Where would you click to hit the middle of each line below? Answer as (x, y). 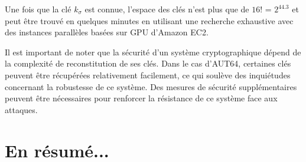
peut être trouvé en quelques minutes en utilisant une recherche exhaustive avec (149, 20)
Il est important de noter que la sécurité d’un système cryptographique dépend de (153, 52)
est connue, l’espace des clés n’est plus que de (167, 9)
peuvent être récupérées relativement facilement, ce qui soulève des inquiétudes (148, 75)
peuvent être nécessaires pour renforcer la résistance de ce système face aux (141, 98)
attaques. (21, 109)
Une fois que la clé (38, 9)
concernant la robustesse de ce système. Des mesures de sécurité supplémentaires (151, 86)
